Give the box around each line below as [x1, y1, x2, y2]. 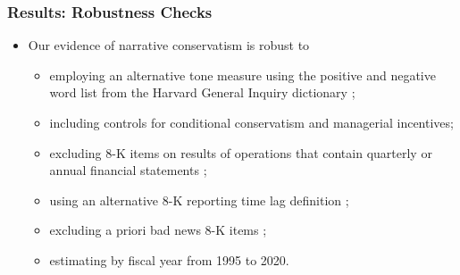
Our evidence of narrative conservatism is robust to [28, 36, 310, 54]
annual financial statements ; [49, 161, 207, 179]
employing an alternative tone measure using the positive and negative [49, 65, 436, 84]
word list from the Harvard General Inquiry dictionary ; [49, 83, 355, 102]
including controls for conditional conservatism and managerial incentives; [49, 113, 454, 131]
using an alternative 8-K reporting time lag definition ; [49, 190, 349, 209]
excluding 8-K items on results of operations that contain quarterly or [49, 143, 432, 162]
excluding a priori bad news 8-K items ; [49, 221, 267, 239]
